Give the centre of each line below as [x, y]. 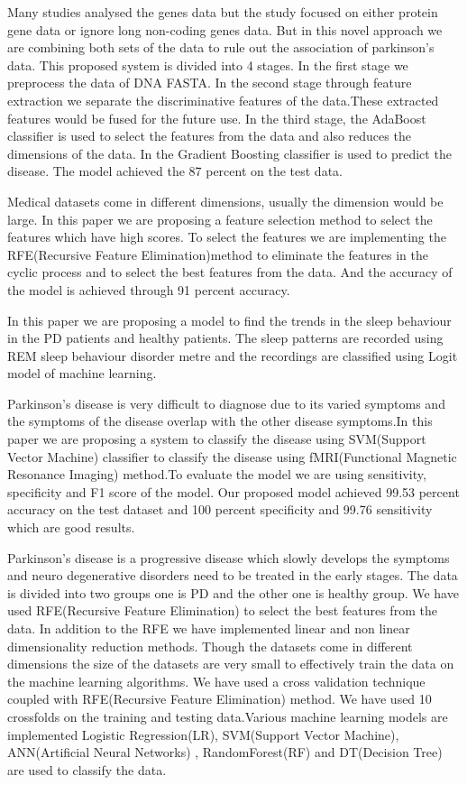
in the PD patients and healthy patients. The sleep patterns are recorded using [225, 338]
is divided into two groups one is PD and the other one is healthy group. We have [233, 592]
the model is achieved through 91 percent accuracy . [149, 289]
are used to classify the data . [87, 769]
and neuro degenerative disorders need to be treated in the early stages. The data [233, 575]
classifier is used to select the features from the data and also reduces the [209, 136]
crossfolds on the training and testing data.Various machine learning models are [228, 716]
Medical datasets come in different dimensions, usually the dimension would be [225, 201]
